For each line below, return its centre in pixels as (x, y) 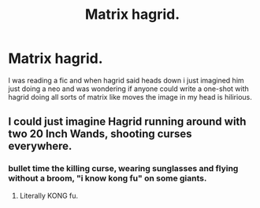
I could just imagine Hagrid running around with (127, 122)
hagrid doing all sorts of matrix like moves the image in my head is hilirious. (130, 97)
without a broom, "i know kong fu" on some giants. (108, 178)
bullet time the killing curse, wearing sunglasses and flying (123, 169)
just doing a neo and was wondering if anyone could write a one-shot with (129, 89)
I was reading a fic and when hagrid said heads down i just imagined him (126, 80)
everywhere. (40, 146)
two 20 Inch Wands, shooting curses (100, 134)
